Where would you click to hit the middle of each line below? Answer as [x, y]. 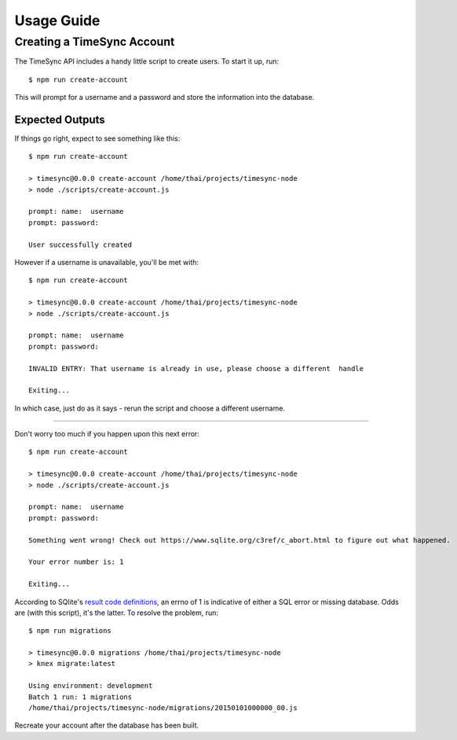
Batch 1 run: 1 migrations [80, 697]
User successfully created [80, 245]
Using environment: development [91, 686]
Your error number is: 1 [76, 562]
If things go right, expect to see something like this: [97, 138]
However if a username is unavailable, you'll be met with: [107, 262]
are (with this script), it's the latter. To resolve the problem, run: [117, 613]
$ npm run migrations [70, 631]
